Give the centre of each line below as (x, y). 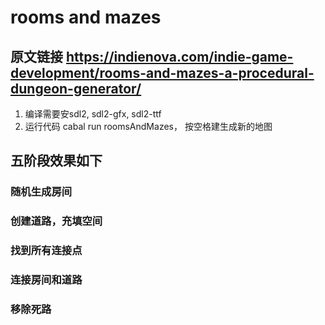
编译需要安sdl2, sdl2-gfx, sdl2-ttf (93, 114)
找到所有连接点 (46, 251)
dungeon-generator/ (76, 88)
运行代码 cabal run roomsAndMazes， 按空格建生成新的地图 (148, 126)
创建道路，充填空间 (56, 221)
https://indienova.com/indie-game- (179, 56)
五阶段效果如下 (56, 161)
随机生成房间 (41, 192)
